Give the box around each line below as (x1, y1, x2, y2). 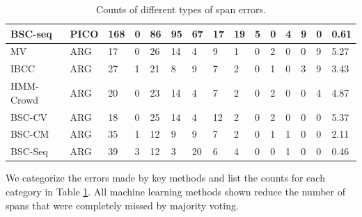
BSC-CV (10, 109, 48, 124)
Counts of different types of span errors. (96, 2, 266, 16)
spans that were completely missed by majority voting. (6, 198, 239, 212)
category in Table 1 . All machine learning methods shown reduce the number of (6, 184, 345, 198)
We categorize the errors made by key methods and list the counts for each (6, 170, 325, 185)
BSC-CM (10, 127, 49, 141)
